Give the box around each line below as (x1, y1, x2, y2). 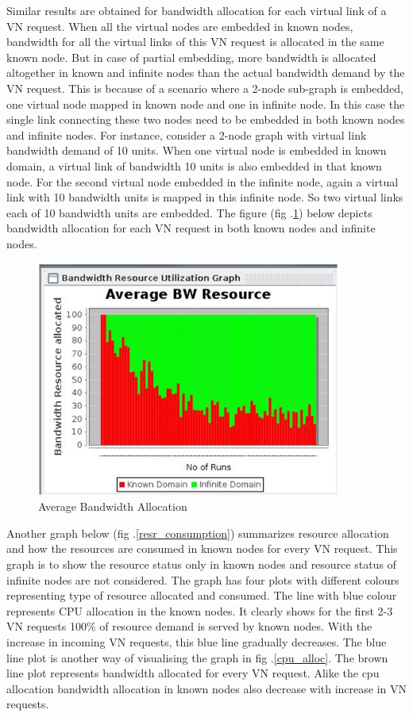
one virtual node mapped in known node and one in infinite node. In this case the (6, 95, 405, 112)
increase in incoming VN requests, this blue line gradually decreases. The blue (6, 633, 387, 650)
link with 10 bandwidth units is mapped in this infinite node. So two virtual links (6, 189, 403, 205)
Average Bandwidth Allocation (38, 498, 187, 515)
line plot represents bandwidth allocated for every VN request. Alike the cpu (6, 665, 380, 681)
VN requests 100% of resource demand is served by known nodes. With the (6, 618, 372, 635)
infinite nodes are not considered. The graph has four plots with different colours (6, 571, 399, 588)
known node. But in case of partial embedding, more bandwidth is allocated (6, 48, 376, 65)
